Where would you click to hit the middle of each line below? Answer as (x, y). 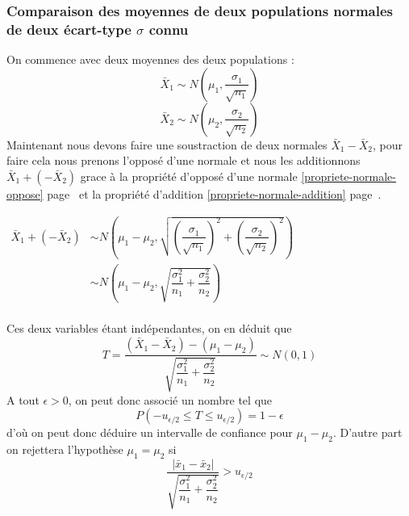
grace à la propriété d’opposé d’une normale (189, 176)
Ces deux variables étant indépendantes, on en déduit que (149, 328)
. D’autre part (367, 432)
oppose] (25, 193)
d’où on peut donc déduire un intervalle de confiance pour (150, 432)
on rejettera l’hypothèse (65, 449)
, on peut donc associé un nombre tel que (170, 399)
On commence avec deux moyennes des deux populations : (150, 59)
